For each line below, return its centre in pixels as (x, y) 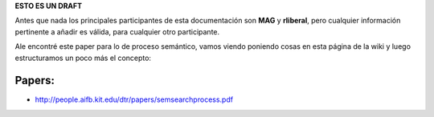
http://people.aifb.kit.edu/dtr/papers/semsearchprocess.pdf (134, 99)
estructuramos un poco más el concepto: (83, 58)
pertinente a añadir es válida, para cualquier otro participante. (117, 31)
